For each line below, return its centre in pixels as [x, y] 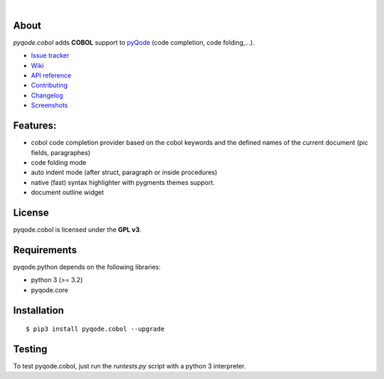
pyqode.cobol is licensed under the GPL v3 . [78, 230]
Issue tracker [50, 55]
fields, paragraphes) [60, 152]
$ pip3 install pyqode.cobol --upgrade [95, 329]
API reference [51, 75]
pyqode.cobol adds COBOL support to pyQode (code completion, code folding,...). [134, 42]
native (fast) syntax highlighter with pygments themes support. [123, 182]
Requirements [45, 250]
